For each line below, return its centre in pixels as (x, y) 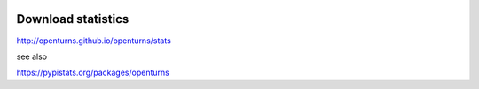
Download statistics (73, 19)
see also (32, 56)
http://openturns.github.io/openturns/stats (94, 41)
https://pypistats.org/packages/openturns (93, 73)
